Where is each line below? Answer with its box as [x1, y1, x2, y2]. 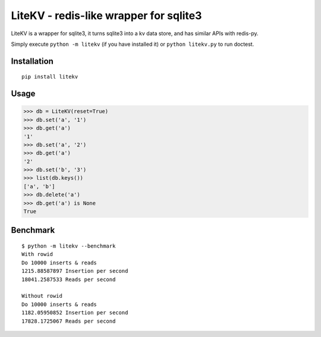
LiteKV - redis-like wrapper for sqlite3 [11, 9, 202, 22]
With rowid [21, 251, 53, 258]
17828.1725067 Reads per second [21, 317, 116, 324]
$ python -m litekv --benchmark [21, 243, 116, 249]
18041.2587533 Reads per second [21, 276, 116, 283]
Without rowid [21, 292, 62, 299]
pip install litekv [21, 73, 78, 80]
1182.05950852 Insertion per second [21, 310, 128, 316]
